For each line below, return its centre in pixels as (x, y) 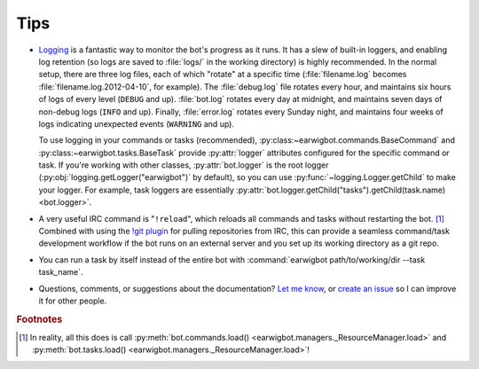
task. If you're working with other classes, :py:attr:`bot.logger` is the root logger (184, 165)
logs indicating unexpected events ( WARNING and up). (137, 123)
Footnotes (39, 319)
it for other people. (73, 301)
